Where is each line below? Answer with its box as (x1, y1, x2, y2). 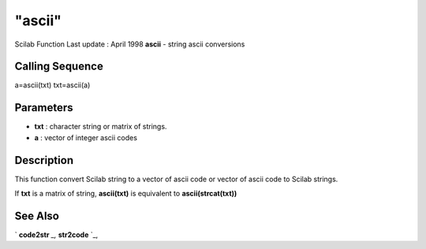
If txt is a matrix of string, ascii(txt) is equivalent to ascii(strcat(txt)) (14, 189, 237, 199)
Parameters (14, 101, 73, 114)
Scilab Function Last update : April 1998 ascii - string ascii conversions (14, 39, 245, 49)
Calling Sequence (14, 60, 104, 73)
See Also (14, 209, 59, 222)
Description (14, 154, 74, 167)
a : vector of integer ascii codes (34, 132, 138, 142)
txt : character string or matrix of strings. (34, 122, 167, 132)
